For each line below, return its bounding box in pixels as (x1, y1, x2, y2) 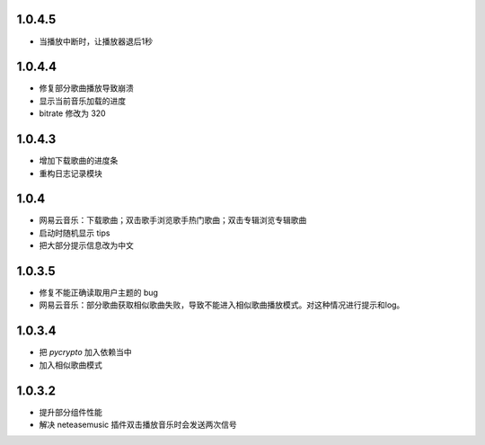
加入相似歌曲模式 (39, 360, 102, 370)
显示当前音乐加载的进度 (39, 95, 126, 106)
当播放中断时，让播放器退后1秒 (39, 36, 153, 47)
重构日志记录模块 (39, 167, 102, 179)
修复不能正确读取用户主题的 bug (39, 288, 159, 298)
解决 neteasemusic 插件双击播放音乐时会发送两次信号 (39, 419, 237, 431)
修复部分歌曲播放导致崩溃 (39, 83, 134, 93)
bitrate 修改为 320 (39, 108, 107, 119)
